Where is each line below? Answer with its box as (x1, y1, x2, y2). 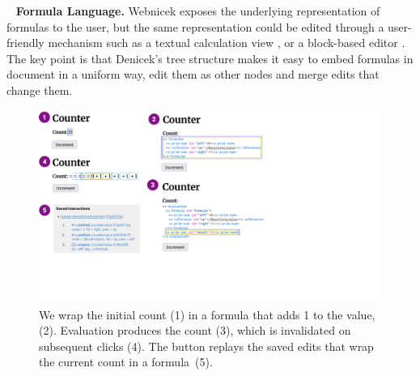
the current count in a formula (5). (39, 353, 213, 370)
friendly (6, 34, 45, 51)
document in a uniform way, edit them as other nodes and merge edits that (6, 66, 380, 83)
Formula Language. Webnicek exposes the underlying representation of (15, 2, 380, 19)
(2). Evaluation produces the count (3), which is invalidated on (39, 322, 351, 339)
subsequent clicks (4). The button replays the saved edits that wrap (39, 337, 374, 354)
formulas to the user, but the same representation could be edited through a (6, 18, 384, 35)
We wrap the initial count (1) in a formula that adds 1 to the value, (39, 305, 375, 323)
